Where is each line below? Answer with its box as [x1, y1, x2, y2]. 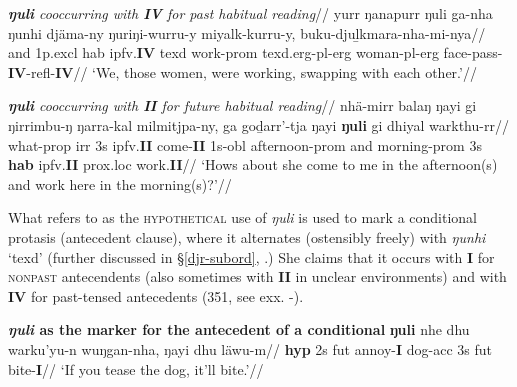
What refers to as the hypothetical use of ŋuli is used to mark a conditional [8, 207, 478, 228]
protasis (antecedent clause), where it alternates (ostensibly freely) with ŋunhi [8, 226, 486, 247]
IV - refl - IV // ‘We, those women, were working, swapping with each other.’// [8, 61, 477, 82]
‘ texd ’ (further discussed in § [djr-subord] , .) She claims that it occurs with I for [8, 246, 495, 267]
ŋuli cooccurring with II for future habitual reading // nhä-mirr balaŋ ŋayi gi [8, 95, 477, 116]
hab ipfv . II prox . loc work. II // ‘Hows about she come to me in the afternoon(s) [8, 154, 498, 175]
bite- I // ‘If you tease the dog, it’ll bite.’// [8, 358, 264, 379]
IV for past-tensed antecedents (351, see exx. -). [8, 285, 304, 306]
